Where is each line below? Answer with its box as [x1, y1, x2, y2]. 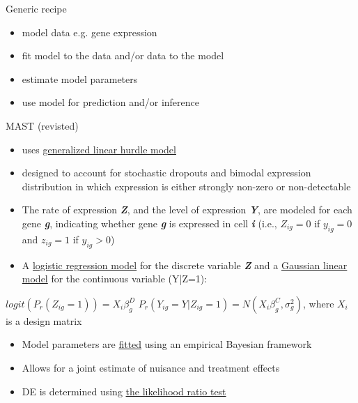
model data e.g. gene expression [22, 24, 157, 39]
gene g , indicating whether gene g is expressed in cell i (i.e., [22, 215, 277, 230]
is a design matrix [6, 313, 82, 328]
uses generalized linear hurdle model [22, 142, 176, 156]
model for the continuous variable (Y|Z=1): [22, 271, 208, 286]
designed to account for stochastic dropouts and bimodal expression [22, 165, 311, 180]
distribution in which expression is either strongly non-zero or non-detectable [22, 178, 351, 193]
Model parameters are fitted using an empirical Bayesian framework [22, 337, 312, 351]
